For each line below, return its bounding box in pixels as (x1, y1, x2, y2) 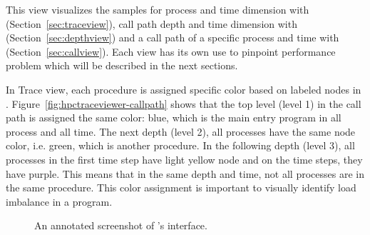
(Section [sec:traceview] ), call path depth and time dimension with (6, 16, 297, 31)
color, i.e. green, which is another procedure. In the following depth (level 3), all (6, 138, 355, 153)
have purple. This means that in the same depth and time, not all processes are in (6, 166, 364, 181)
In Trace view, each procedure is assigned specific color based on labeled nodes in (6, 81, 361, 96)
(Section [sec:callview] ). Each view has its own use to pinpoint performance (6, 44, 336, 59)
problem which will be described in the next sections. (6, 58, 238, 73)
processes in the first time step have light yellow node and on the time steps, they (6, 151, 363, 166)
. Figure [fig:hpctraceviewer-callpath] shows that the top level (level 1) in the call (6, 96, 361, 111)
